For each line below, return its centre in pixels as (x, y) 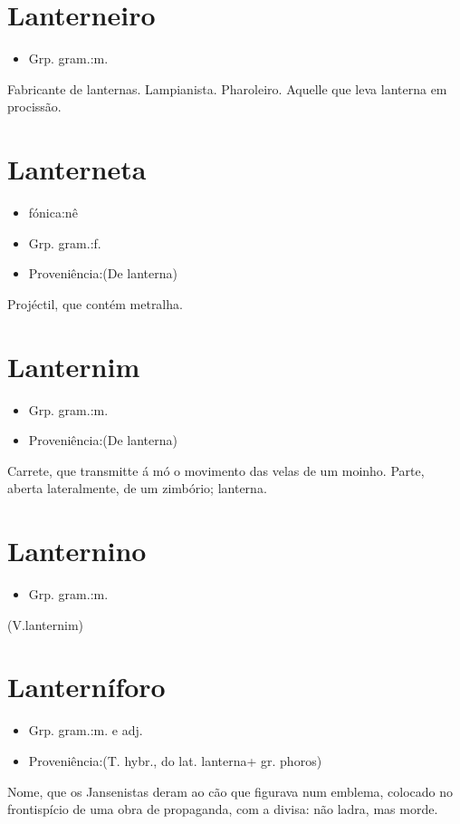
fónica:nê (53, 213)
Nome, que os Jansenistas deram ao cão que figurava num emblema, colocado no (230, 791)
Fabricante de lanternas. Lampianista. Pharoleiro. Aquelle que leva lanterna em (227, 88)
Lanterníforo (86, 687)
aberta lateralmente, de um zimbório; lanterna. (137, 488)
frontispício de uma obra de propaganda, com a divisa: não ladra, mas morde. (223, 809)
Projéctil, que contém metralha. (95, 303)
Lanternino (77, 551)
